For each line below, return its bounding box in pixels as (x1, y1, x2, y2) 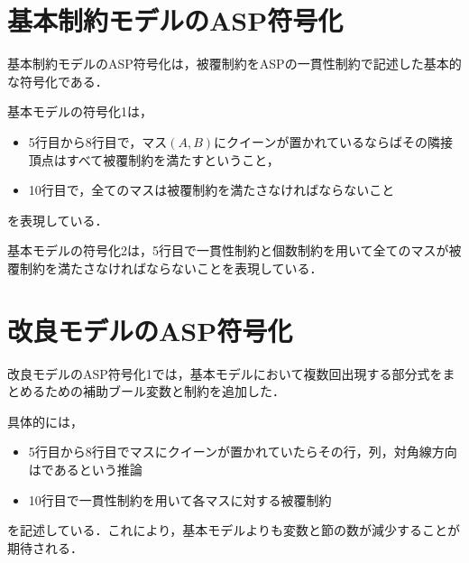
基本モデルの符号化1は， (7, 102, 152, 121)
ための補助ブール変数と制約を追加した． (44, 382, 285, 401)
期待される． (7, 538, 83, 557)
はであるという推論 (28, 459, 143, 478)
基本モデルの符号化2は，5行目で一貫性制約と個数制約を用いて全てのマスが (7, 241, 449, 260)
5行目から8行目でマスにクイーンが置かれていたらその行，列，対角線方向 (28, 442, 457, 461)
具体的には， (7, 411, 83, 430)
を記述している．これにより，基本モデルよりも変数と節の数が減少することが (7, 521, 461, 540)
